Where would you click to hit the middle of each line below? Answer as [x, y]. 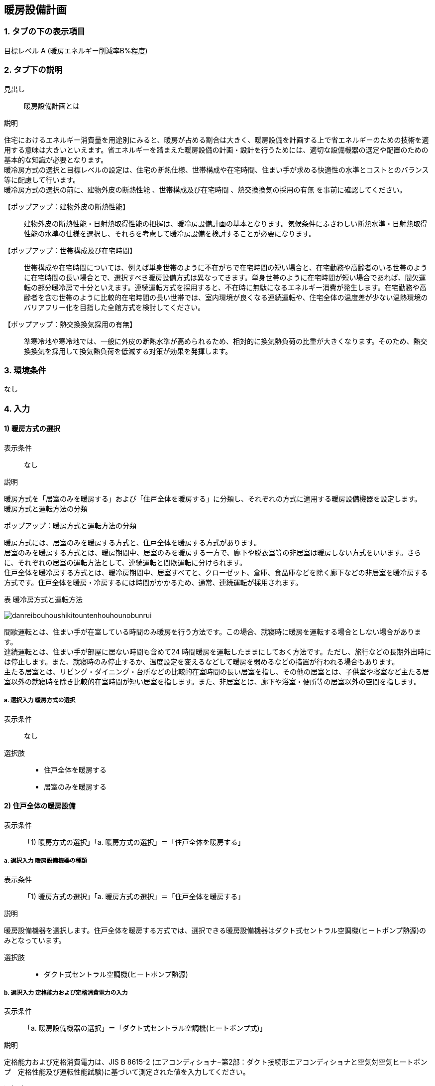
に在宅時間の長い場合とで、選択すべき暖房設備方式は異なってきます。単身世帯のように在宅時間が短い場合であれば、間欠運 [225, 277]
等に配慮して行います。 [42, 179]
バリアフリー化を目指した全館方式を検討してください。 [114, 307]
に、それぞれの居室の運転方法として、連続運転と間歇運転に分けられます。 [125, 562]
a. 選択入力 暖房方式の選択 [40, 700]
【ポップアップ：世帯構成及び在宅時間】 [70, 250]
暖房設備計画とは [52, 106]
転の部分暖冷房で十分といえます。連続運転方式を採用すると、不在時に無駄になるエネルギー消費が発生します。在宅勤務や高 [225, 287]
